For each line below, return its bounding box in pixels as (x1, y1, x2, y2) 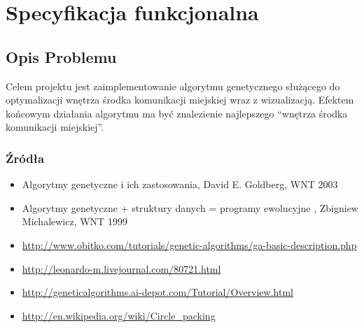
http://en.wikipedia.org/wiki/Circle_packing (22, 308, 216, 322)
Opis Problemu (6, 45, 117, 67)
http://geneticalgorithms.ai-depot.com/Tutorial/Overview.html (22, 285, 293, 299)
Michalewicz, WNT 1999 (22, 214, 127, 229)
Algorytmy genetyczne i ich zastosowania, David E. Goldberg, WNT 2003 (22, 177, 338, 192)
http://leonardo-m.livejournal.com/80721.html (22, 261, 221, 276)
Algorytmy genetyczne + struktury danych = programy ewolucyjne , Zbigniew (22, 200, 358, 215)
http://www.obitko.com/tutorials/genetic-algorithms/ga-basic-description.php (22, 237, 357, 252)
